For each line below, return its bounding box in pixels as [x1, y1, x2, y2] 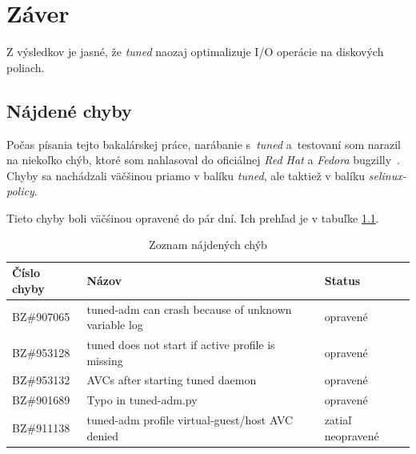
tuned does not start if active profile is [86, 335, 275, 352]
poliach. [6, 58, 45, 75]
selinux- [368, 167, 406, 183]
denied [86, 427, 119, 444]
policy [6, 183, 34, 199]
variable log [86, 316, 143, 333]
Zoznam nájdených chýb [149, 236, 267, 253]
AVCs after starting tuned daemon [86, 372, 257, 388]
